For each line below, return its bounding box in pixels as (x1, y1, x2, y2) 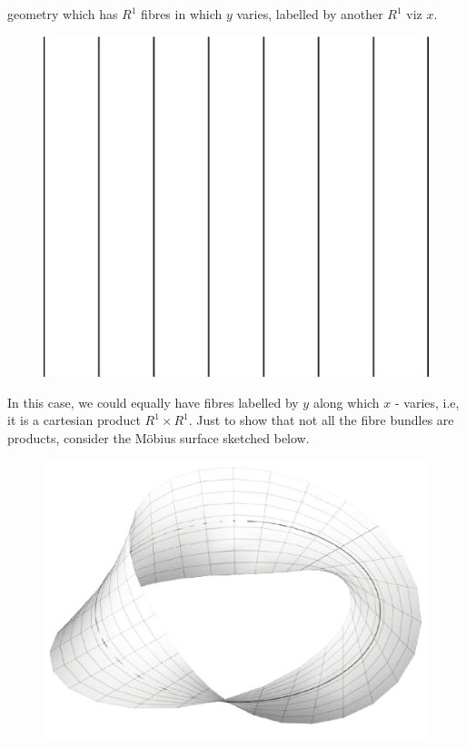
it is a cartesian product (7, 410, 141, 430)
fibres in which (141, 5, 223, 23)
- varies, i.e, (394, 392, 460, 411)
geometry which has (7, 5, 118, 23)
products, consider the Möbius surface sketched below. (7, 428, 310, 447)
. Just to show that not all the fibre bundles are (188, 410, 454, 430)
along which (312, 392, 380, 411)
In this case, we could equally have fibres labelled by (7, 392, 299, 411)
